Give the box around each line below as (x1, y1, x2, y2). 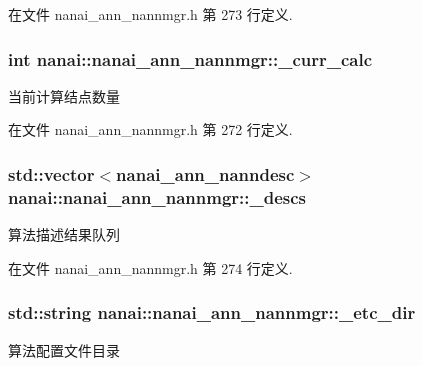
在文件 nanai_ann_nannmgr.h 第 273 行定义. (8, 4, 293, 24)
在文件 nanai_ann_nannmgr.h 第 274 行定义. (8, 257, 293, 278)
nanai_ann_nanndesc (116, 161, 295, 186)
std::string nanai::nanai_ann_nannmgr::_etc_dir (8, 300, 416, 325)
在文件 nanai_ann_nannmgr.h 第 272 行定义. (8, 119, 293, 140)
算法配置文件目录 (8, 339, 120, 360)
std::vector (8, 161, 95, 186)
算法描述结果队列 (8, 224, 120, 245)
